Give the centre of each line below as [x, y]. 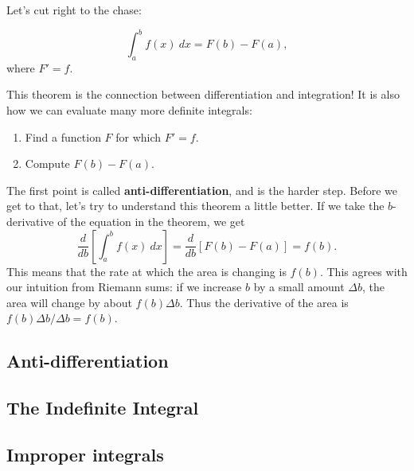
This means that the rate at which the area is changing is [146, 271]
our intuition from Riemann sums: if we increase [124, 287]
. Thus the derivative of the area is [264, 302]
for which [139, 136]
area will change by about [69, 302]
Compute [47, 163]
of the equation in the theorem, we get [151, 222]
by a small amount [299, 287]
